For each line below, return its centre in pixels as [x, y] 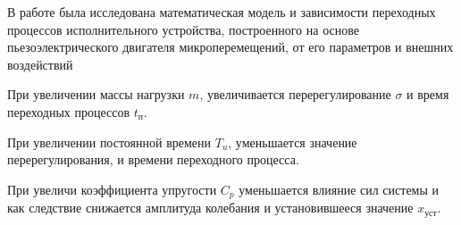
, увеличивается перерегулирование [295, 94]
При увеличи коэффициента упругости [112, 189]
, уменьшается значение [293, 142]
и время [428, 94]
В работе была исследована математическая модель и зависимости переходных [222, 12]
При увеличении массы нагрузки [96, 94]
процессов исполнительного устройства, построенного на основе [183, 29]
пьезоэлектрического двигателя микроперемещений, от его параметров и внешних [230, 47]
